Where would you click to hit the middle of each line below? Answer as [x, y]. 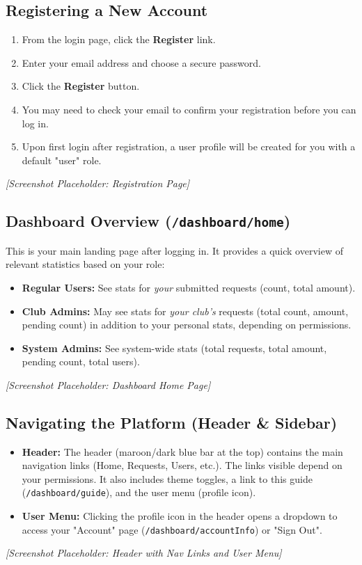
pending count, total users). [81, 361]
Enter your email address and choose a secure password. [141, 62]
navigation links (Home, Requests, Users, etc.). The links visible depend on [182, 465]
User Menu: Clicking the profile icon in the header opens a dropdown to [180, 516]
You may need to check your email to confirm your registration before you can [189, 109]
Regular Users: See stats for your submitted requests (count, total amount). [189, 287]
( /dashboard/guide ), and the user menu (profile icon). [139, 492]
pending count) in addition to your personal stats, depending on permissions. [187, 325]
